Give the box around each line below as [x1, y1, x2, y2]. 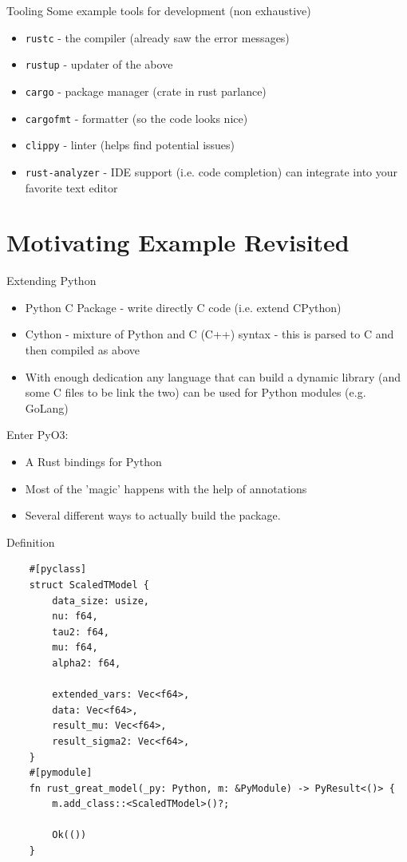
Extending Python [6, 272, 97, 289]
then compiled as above [25, 342, 140, 358]
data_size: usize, [52, 595, 149, 607]
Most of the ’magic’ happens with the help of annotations [25, 480, 307, 496]
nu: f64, [52, 611, 98, 623]
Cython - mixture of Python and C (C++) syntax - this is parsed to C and [25, 326, 394, 342]
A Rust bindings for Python [25, 453, 162, 469]
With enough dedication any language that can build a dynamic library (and [25, 368, 401, 385]
